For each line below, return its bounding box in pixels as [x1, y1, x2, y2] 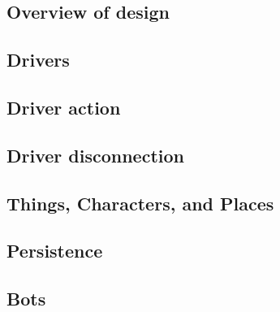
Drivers [6, 47, 70, 72]
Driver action [6, 94, 121, 119]
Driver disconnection [6, 142, 184, 167]
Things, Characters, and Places [6, 190, 274, 215]
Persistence [6, 238, 103, 263]
